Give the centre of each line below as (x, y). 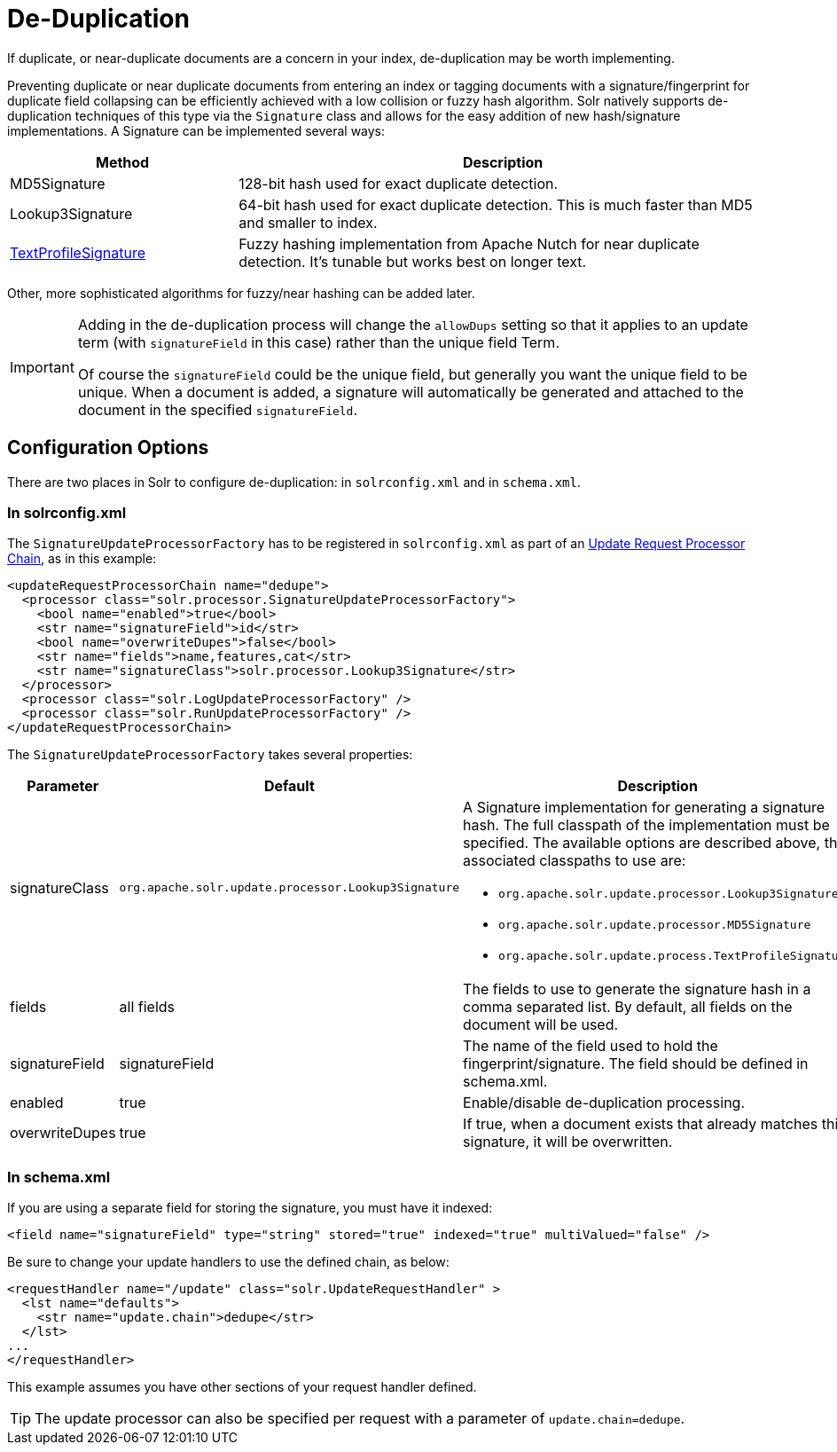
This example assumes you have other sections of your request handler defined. (242, 1387)
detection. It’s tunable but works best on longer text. (413, 261)
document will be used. (541, 1025)
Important (42, 367)
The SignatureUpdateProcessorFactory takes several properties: (210, 755)
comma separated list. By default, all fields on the (628, 1007)
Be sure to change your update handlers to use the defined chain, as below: (228, 1262)
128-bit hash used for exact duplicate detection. (399, 183)
